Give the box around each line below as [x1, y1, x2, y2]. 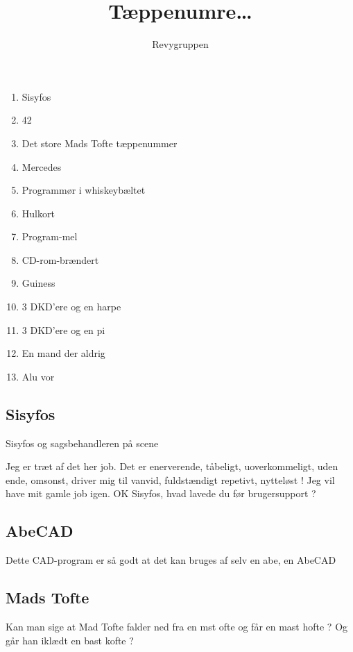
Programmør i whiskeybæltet [21, 183, 146, 197]
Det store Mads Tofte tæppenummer [21, 135, 178, 150]
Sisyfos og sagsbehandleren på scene [6, 435, 159, 450]
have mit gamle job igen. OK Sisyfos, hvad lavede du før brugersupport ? [6, 486, 316, 501]
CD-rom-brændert [21, 252, 99, 267]
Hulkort [21, 206, 55, 220]
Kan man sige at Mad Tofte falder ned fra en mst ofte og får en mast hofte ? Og [6, 619, 348, 634]
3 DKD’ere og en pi [21, 322, 105, 337]
